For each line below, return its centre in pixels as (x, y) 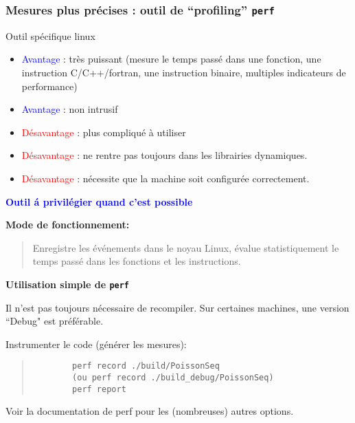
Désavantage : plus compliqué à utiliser (104, 132)
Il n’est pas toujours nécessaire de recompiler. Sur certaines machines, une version (177, 307)
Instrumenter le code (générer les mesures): (96, 344)
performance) (49, 86)
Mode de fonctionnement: (68, 225)
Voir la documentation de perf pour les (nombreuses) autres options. (150, 411)
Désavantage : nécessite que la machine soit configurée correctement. (165, 178)
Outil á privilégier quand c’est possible (99, 201)
